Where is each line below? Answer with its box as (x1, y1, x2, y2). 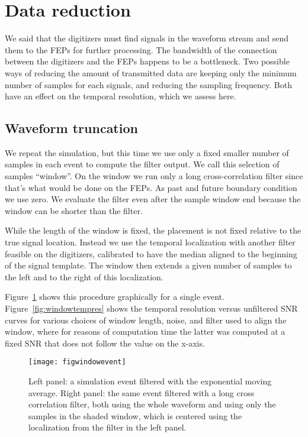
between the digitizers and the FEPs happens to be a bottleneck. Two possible (5, 55, 290, 67)
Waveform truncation (5, 119, 138, 137)
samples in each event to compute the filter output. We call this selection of (5, 158, 280, 170)
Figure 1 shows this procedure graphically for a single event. (5, 290, 224, 303)
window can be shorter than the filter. (5, 204, 143, 216)
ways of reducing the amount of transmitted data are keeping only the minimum (5, 66, 297, 79)
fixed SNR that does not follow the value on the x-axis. (5, 336, 205, 349)
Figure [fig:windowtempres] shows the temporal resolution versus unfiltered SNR (5, 302, 298, 315)
